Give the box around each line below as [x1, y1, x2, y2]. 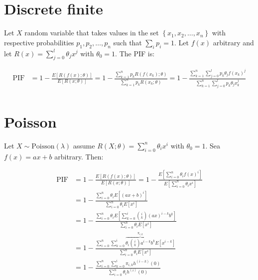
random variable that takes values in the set [24, 27, 159, 38]
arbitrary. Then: [54, 151, 104, 161]
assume [73, 140, 95, 150]
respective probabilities [4, 37, 74, 47]
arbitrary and [213, 37, 254, 47]
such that [113, 37, 142, 47]
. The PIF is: [115, 48, 155, 58]
